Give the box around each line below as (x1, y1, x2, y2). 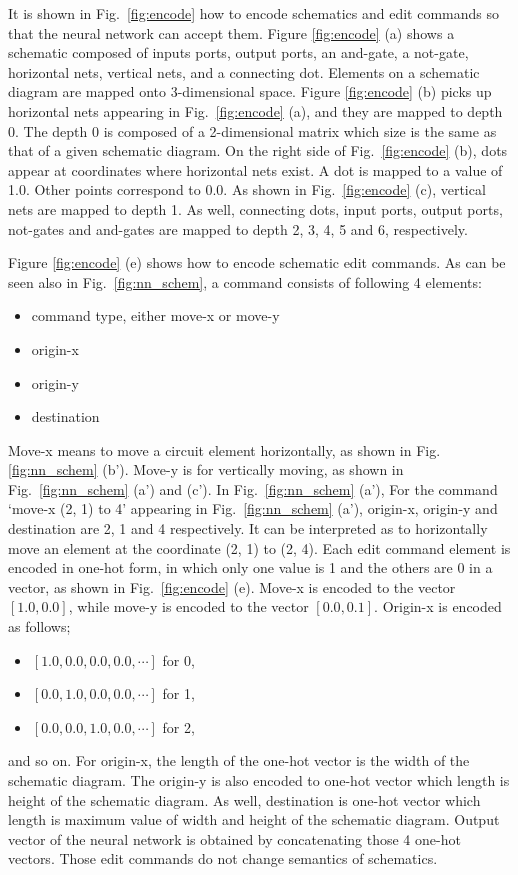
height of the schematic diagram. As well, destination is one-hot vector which (8, 789, 481, 810)
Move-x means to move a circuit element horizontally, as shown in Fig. (8, 439, 441, 460)
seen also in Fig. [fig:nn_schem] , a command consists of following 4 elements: (8, 271, 482, 292)
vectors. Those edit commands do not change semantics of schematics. (8, 848, 438, 869)
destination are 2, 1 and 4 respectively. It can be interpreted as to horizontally (8, 518, 488, 539)
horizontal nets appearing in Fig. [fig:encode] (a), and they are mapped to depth (8, 100, 503, 121)
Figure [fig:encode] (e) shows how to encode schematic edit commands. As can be (8, 252, 506, 273)
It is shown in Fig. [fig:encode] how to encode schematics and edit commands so (8, 3, 500, 23)
